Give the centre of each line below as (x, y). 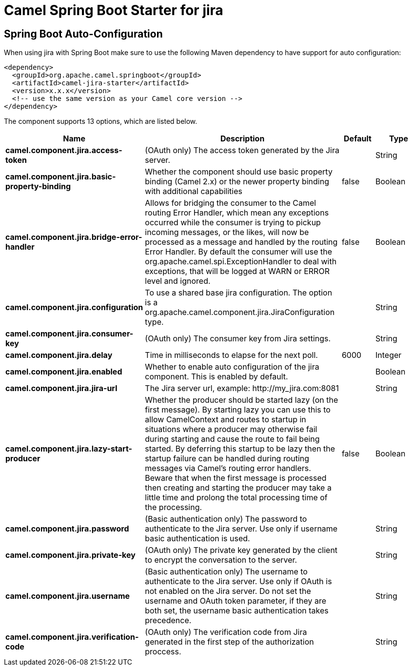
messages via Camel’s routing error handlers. (228, 468)
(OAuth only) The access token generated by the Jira (242, 150)
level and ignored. (178, 281)
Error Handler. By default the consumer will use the (239, 252)
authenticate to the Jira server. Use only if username (241, 529)
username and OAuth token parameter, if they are (235, 601)
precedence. (168, 621)
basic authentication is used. (197, 539)
